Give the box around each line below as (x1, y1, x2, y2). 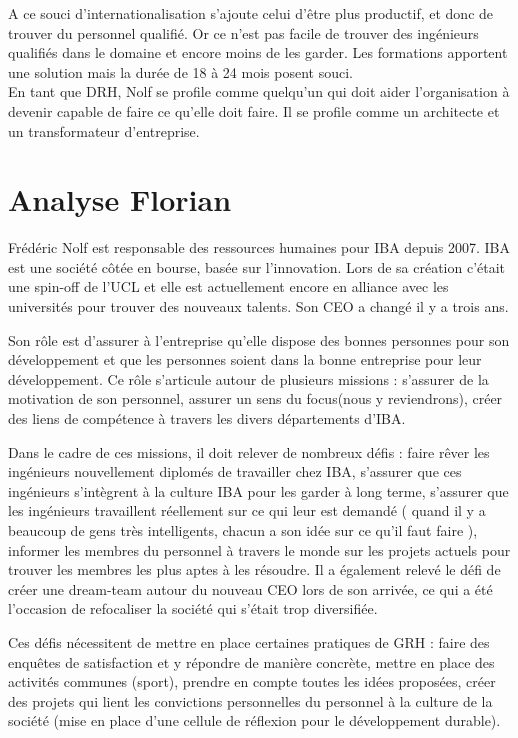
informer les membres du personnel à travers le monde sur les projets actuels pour (8, 539, 511, 560)
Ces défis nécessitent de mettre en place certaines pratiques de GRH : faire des (8, 631, 490, 652)
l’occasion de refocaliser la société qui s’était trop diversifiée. (8, 598, 378, 619)
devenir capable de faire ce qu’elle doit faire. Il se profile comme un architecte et (8, 100, 500, 121)
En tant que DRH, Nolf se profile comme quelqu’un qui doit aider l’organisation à (8, 81, 510, 102)
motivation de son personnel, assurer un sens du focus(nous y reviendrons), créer (8, 388, 503, 409)
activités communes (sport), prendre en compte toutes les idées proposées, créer (8, 671, 496, 692)
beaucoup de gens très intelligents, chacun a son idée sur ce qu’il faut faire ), (8, 520, 478, 540)
